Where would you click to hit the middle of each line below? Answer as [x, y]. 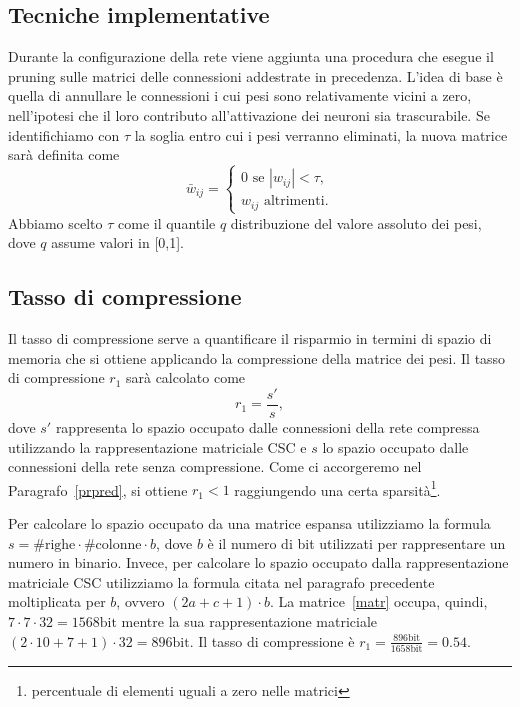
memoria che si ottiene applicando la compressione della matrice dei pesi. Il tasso [257, 357]
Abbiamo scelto [55, 222]
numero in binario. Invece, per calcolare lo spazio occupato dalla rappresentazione [258, 562]
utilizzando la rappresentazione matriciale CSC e [157, 446]
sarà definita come [64, 154]
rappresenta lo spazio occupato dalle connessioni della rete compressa [267, 427]
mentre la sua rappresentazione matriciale [249, 621]
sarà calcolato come [185, 377]
